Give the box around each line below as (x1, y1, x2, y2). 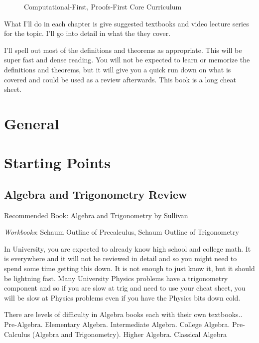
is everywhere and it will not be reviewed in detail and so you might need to (4, 253, 237, 264)
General (4, 113, 59, 133)
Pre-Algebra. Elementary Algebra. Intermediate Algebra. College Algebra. (4, 319, 230, 330)
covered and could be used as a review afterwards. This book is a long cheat (4, 74, 237, 84)
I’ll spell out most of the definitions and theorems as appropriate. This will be (4, 44, 242, 55)
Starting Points (4, 152, 111, 173)
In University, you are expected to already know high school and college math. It (4, 243, 251, 254)
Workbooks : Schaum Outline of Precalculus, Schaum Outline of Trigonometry (4, 227, 239, 237)
